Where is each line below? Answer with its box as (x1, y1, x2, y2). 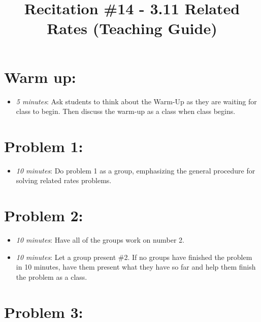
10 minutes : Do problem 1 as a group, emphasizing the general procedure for (16, 165, 255, 175)
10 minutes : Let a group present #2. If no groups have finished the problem (16, 251, 252, 262)
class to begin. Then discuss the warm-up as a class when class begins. (16, 106, 236, 116)
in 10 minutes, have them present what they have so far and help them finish (16, 261, 256, 272)
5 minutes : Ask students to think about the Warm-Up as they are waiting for (16, 96, 257, 106)
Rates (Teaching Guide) (47, 18, 217, 39)
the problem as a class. (16, 271, 87, 282)
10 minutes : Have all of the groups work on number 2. (16, 235, 184, 245)
